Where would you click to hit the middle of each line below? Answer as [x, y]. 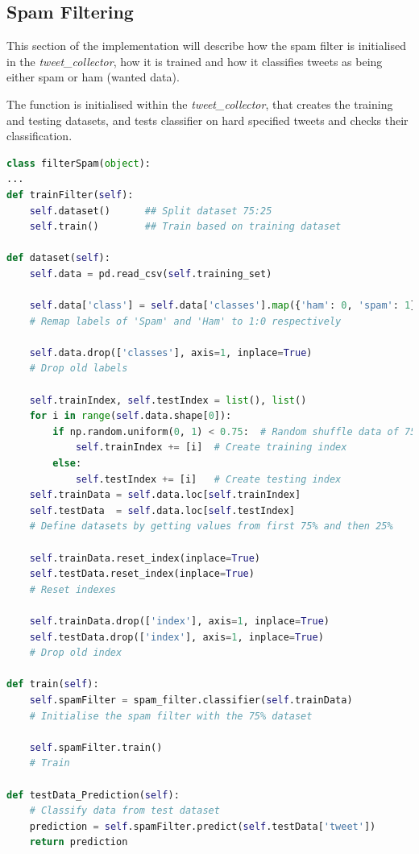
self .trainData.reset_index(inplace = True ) [145, 558]
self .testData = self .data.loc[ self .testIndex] [162, 510]
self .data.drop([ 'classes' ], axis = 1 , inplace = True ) [171, 352]
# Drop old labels [79, 369]
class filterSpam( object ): [79, 163]
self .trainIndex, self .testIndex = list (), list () [168, 400]
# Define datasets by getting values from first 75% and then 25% [211, 526]
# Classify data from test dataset [124, 811]
